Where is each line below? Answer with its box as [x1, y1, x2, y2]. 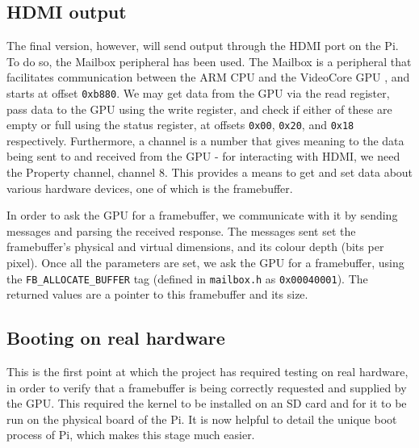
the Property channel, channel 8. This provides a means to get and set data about [6, 164, 413, 181]
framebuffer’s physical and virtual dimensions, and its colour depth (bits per [6, 238, 384, 255]
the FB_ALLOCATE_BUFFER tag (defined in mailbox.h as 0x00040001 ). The [6, 270, 368, 287]
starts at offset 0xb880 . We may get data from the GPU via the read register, [6, 84, 390, 101]
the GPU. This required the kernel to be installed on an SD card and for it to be [6, 395, 407, 412]
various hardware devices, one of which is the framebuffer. [6, 179, 293, 196]
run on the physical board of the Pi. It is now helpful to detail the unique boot [6, 410, 397, 427]
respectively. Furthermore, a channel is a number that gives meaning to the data [6, 132, 404, 149]
